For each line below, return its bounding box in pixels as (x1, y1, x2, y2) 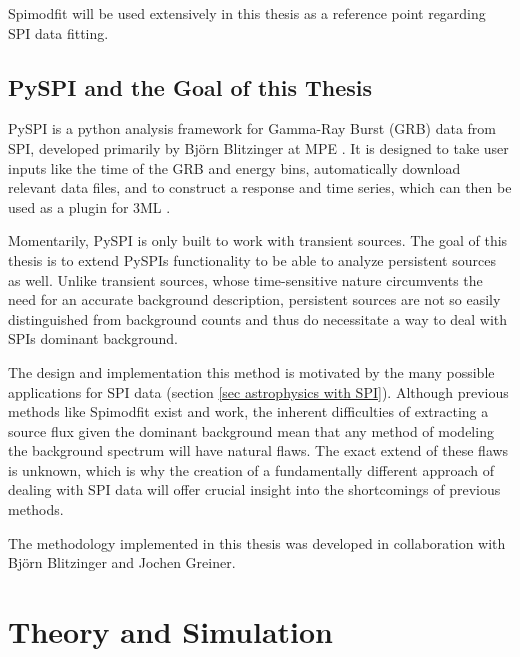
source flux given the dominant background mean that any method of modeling (8, 420, 494, 441)
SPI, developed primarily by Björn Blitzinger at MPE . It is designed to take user (8, 137, 509, 158)
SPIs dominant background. (8, 328, 178, 349)
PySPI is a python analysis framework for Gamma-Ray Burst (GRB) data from (8, 118, 496, 139)
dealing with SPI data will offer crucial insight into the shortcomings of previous (8, 479, 501, 500)
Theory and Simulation (8, 611, 333, 652)
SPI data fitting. (8, 22, 109, 43)
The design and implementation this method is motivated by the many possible (8, 361, 495, 382)
